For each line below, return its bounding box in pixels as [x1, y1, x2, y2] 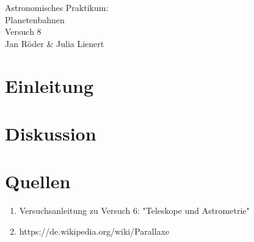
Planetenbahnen [5, 13, 65, 26]
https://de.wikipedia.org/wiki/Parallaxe [19, 224, 170, 237]
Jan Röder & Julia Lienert [5, 37, 104, 50]
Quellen [5, 169, 71, 194]
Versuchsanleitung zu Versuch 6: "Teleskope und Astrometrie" [19, 204, 250, 217]
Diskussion [5, 120, 96, 145]
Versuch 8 [5, 25, 42, 38]
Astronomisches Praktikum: [5, 1, 109, 13]
